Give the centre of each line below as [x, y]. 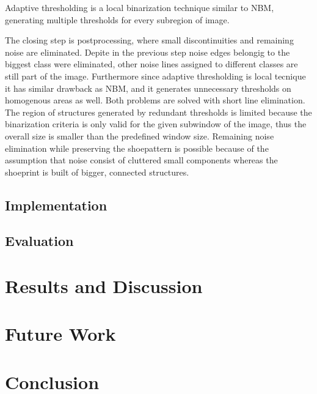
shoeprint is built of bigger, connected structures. [97, 172]
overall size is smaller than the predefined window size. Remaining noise [140, 136]
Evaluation [39, 241]
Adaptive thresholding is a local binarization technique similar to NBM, [140, 7]
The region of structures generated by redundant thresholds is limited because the [158, 112]
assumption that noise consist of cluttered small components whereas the [141, 160]
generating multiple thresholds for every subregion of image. [117, 19]
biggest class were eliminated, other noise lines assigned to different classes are [151, 64]
